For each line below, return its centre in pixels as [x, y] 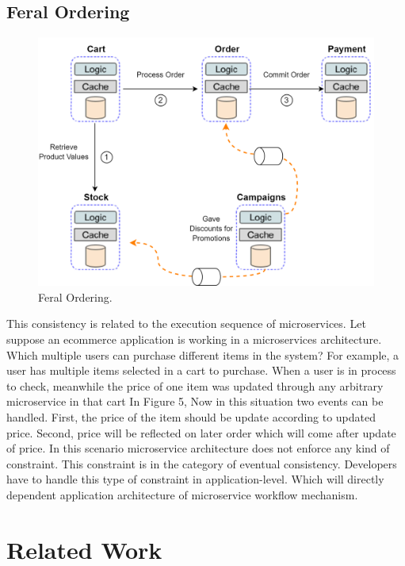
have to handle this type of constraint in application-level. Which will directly [195, 479]
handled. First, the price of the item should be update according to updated [191, 416]
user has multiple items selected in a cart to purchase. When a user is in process [201, 370]
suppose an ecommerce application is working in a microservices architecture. [194, 339]
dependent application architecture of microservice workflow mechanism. [182, 494]
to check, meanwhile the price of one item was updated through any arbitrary [195, 385]
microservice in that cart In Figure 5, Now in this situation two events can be [195, 401]
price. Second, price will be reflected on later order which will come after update [201, 432]
